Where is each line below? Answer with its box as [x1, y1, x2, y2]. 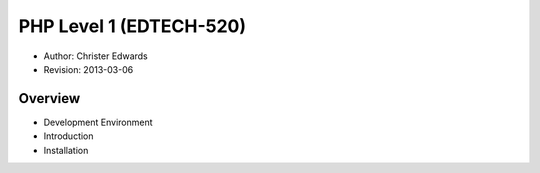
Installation [43, 144, 89, 156]
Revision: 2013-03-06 [43, 63, 134, 75]
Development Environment [43, 116, 154, 128]
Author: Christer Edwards [43, 50, 149, 62]
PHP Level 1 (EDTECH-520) [18, 15, 247, 37]
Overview [18, 90, 81, 107]
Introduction [43, 130, 94, 142]
